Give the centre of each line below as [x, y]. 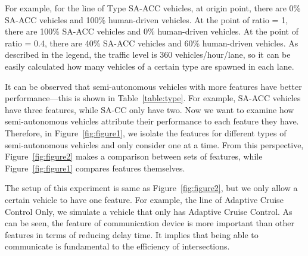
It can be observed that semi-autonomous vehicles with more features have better [153, 86]
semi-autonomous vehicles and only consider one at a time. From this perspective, [154, 144]
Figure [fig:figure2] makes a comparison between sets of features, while [134, 156]
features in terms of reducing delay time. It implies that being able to [132, 234]
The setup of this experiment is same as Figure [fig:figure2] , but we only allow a [151, 188]
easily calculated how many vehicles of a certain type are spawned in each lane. [150, 66]
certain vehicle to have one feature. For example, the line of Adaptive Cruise [144, 199]
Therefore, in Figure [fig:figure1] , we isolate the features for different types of [146, 132]
